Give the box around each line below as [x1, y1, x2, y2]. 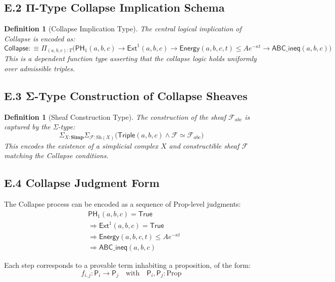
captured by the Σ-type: [4, 121, 75, 132]
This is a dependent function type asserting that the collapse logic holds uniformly [4, 53, 257, 64]
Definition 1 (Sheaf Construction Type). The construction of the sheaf [4, 111, 226, 122]
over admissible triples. [4, 63, 75, 73]
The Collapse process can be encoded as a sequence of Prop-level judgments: [4, 198, 241, 209]
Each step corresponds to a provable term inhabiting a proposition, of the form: [4, 260, 251, 270]
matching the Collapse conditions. [4, 150, 109, 161]
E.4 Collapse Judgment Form [4, 175, 160, 191]
